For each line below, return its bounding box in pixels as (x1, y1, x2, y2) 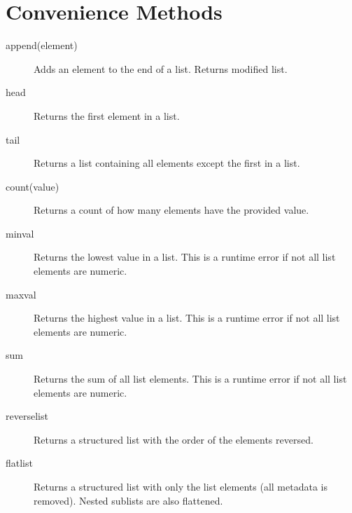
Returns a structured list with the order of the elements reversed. (34, 432, 314, 446)
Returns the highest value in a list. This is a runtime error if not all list (34, 310, 340, 325)
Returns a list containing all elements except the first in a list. (34, 156, 300, 170)
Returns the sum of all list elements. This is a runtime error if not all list (34, 371, 347, 386)
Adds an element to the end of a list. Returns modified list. (34, 61, 288, 76)
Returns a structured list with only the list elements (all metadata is (34, 479, 328, 493)
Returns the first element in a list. (34, 108, 180, 123)
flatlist (6, 456, 33, 470)
